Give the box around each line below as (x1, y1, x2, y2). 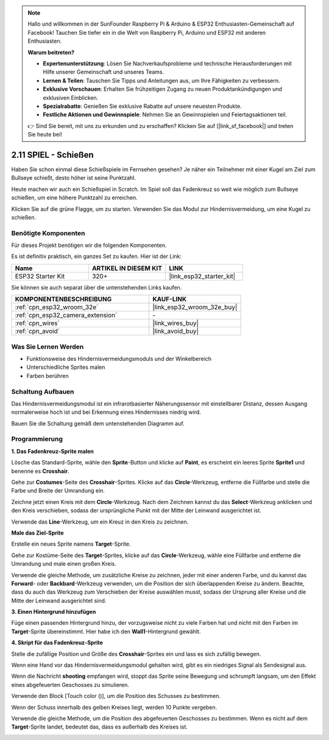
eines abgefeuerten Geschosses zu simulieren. (11, 681, 129, 688)
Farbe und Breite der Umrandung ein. (11, 487, 105, 494)
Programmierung (11, 435, 63, 443)
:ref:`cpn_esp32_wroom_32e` (15, 303, 99, 311)
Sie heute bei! (27, 131, 62, 138)
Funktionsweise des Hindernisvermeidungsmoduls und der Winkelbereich (26, 355, 212, 362)
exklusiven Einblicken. (43, 94, 99, 101)
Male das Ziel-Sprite (11, 529, 64, 536)
